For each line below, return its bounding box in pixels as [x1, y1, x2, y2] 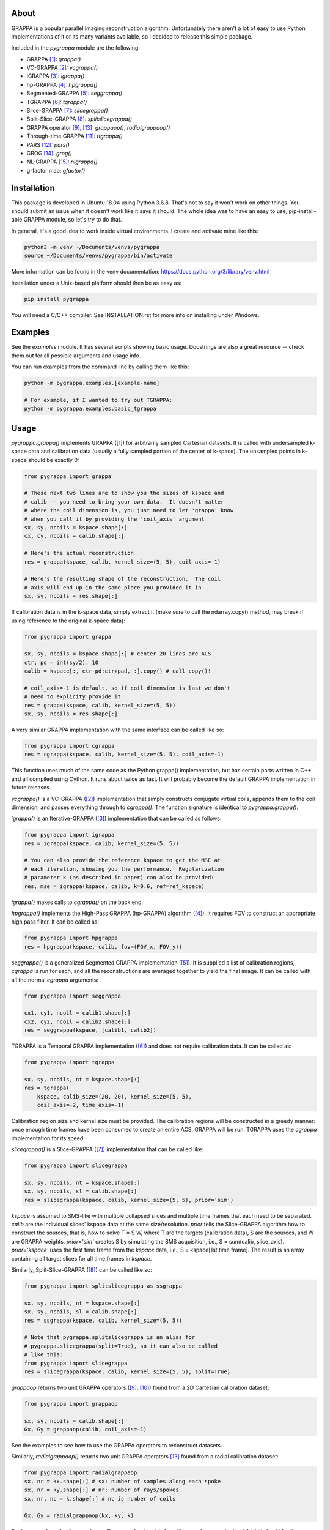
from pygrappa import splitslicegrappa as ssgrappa [24, 1283, 183, 1289]
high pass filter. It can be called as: [11, 918, 99, 925]
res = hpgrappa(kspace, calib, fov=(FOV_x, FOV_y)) [24, 943, 183, 950]
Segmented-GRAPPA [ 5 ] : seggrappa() [26, 89, 123, 97]
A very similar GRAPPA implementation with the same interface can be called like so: [11, 726, 224, 733]
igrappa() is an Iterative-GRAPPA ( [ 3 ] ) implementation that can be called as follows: [11, 815, 222, 823]
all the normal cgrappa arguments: [11, 976, 99, 983]
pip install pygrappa [24, 296, 89, 302]
